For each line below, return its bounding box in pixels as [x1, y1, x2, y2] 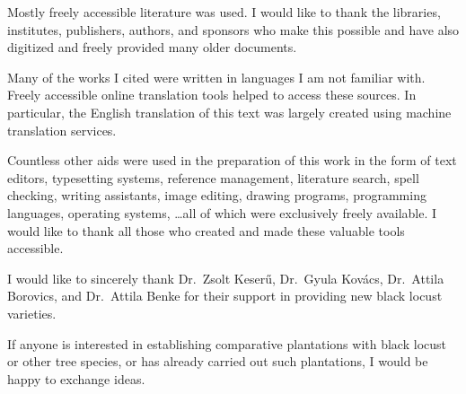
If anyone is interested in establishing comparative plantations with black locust [7, 334, 446, 353]
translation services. [7, 120, 117, 139]
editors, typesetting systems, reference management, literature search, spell [7, 168, 419, 187]
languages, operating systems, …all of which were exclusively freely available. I [7, 203, 437, 222]
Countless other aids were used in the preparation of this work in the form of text [7, 151, 457, 170]
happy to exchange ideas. [7, 369, 145, 388]
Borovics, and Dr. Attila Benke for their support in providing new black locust [7, 286, 443, 305]
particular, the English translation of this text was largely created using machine [7, 102, 452, 121]
